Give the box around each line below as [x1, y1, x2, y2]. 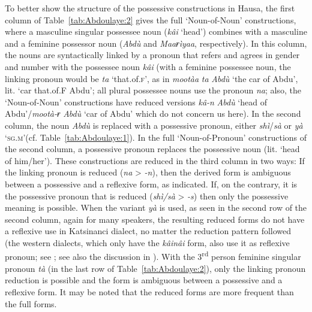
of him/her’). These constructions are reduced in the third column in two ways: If [5, 154, 305, 166]
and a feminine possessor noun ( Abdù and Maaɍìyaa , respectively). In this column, [5, 37, 307, 49]
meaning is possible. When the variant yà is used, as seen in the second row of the [5, 201, 307, 214]
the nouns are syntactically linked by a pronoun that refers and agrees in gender [5, 49, 300, 61]
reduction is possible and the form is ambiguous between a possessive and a [5, 274, 283, 286]
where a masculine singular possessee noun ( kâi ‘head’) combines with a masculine [5, 25, 307, 38]
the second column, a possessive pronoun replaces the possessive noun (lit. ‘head [5, 143, 300, 155]
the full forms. [5, 297, 57, 310]
